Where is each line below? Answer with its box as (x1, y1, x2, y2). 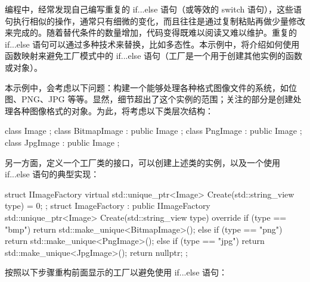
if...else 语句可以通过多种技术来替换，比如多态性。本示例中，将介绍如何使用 (5, 37, 300, 50)
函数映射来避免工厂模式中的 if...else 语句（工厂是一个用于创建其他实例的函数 (5, 49, 303, 62)
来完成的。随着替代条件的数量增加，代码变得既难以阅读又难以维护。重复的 (5, 26, 297, 39)
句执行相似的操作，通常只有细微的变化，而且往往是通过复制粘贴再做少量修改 (5, 14, 305, 27)
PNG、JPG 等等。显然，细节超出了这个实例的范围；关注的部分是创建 (21, 93, 293, 105)
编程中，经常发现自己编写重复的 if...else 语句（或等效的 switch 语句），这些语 (5, 3, 302, 15)
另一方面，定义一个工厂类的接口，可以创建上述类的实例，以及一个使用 (5, 156, 280, 168)
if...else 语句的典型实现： (5, 168, 100, 180)
